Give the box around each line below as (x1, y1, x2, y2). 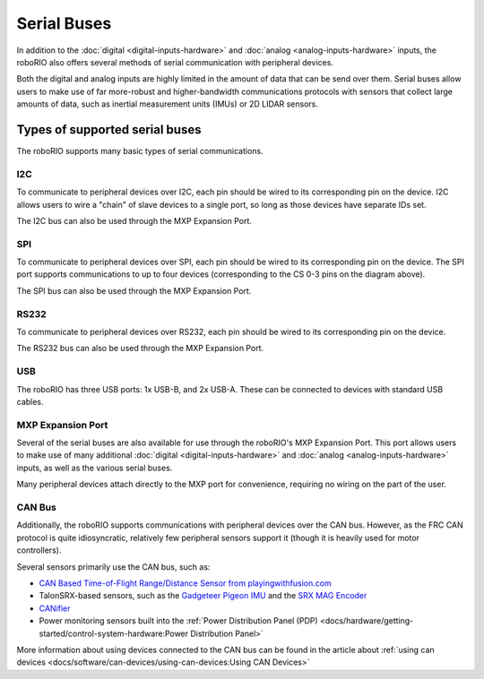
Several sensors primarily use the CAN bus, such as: (16, 561, 211, 572)
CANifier (39, 603, 71, 614)
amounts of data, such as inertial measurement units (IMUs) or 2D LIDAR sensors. (16, 99, 318, 109)
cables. (16, 396, 44, 407)
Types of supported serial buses (16, 122, 202, 137)
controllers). (16, 545, 62, 555)
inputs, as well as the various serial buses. (16, 462, 173, 473)
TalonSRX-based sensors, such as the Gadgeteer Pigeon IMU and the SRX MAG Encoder (39, 590, 367, 601)
